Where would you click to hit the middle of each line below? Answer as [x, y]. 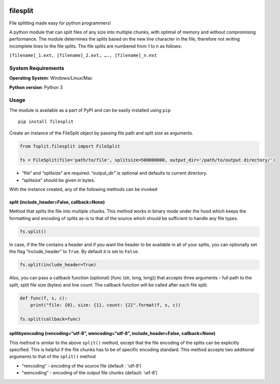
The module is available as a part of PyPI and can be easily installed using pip [90, 110]
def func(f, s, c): [43, 298]
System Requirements [37, 68]
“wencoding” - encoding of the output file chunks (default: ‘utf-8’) [89, 373]
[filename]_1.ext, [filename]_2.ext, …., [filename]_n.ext [83, 55]
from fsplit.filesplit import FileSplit [70, 146]
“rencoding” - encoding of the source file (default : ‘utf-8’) [82, 365]
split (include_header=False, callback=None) [57, 202]
